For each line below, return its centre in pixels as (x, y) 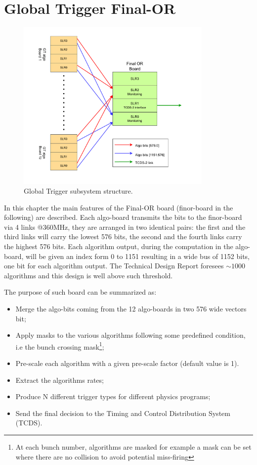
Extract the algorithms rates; (60, 380)
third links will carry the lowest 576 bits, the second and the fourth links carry (123, 236)
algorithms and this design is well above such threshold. (88, 275)
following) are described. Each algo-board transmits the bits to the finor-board (123, 217)
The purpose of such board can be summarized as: (80, 292)
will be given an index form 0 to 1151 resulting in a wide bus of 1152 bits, (138, 256)
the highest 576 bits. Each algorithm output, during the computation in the (119, 246)
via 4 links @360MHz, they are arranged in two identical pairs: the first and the (125, 227)
